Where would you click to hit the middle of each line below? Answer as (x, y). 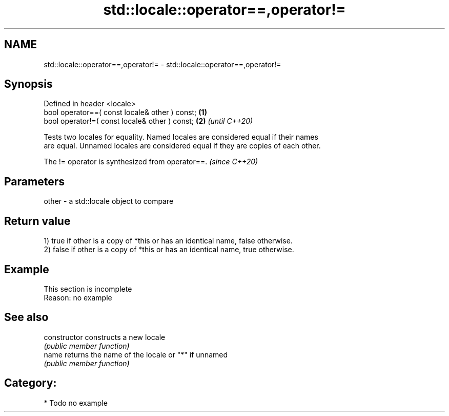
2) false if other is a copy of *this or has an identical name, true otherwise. (169, 250)
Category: (30, 383)
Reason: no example (78, 297)
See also (26, 317)
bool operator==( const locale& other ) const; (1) (125, 112)
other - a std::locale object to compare (109, 201)
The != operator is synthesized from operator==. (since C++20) (151, 162)
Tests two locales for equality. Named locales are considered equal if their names (181, 137)
